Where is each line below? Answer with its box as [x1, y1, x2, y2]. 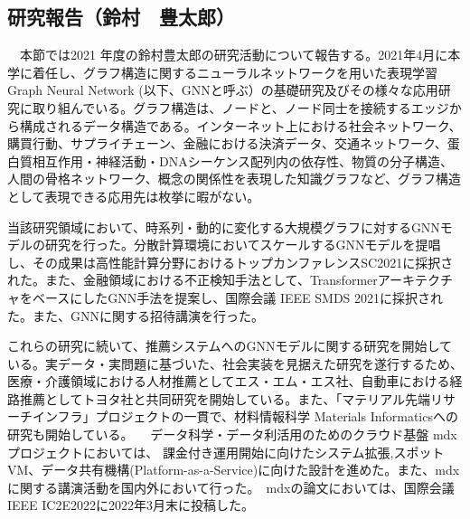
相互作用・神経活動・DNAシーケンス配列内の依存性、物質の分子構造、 [32, 151, 453, 170]
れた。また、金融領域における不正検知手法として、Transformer [7, 270, 378, 289]
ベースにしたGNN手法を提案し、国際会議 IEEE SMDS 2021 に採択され [32, 288, 444, 307]
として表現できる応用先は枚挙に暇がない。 [7, 186, 260, 205]
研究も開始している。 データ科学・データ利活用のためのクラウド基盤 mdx [7, 425, 457, 444]
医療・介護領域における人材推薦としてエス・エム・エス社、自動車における [7, 372, 450, 391]
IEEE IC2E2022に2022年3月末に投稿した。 [7, 495, 255, 514]
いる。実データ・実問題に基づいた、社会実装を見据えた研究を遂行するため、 [7, 354, 463, 373]
